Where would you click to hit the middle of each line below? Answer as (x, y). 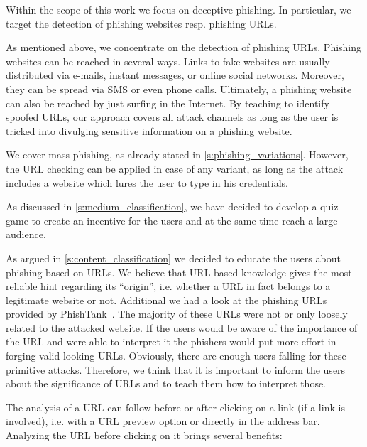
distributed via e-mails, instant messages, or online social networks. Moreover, (175, 75)
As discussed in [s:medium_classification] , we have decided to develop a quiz (172, 206)
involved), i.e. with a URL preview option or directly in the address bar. (163, 421)
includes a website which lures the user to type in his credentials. (147, 182)
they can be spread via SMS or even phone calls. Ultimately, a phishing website (179, 88)
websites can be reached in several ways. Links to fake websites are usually (168, 61)
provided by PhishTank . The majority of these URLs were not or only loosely (177, 314)
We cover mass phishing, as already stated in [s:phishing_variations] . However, (177, 155)
